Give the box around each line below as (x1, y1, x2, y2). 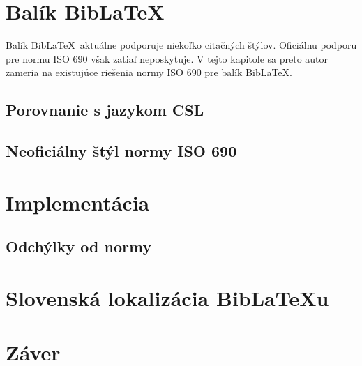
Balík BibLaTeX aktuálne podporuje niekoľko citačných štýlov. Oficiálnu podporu (6, 38, 357, 52)
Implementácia (6, 188, 150, 216)
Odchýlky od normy (6, 236, 152, 257)
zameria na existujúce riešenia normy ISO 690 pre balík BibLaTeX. (6, 65, 292, 79)
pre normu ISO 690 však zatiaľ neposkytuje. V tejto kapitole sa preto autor (6, 51, 329, 66)
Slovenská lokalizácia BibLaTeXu (6, 283, 329, 312)
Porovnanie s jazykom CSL (6, 99, 204, 121)
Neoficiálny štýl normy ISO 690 (6, 140, 237, 162)
